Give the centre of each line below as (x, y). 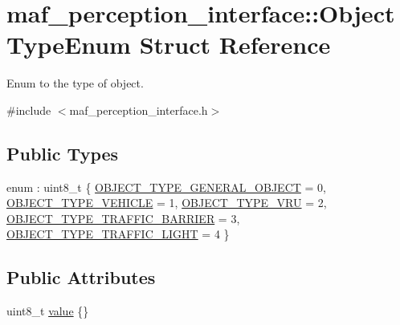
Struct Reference (235, 45)
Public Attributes (81, 277)
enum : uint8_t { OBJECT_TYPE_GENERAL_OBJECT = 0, (166, 187)
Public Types (63, 153)
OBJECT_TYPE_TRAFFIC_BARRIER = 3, (123, 218)
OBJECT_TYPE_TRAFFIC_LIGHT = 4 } (118, 234)
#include (29, 110)
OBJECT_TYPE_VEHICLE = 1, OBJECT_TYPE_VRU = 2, (167, 203)
